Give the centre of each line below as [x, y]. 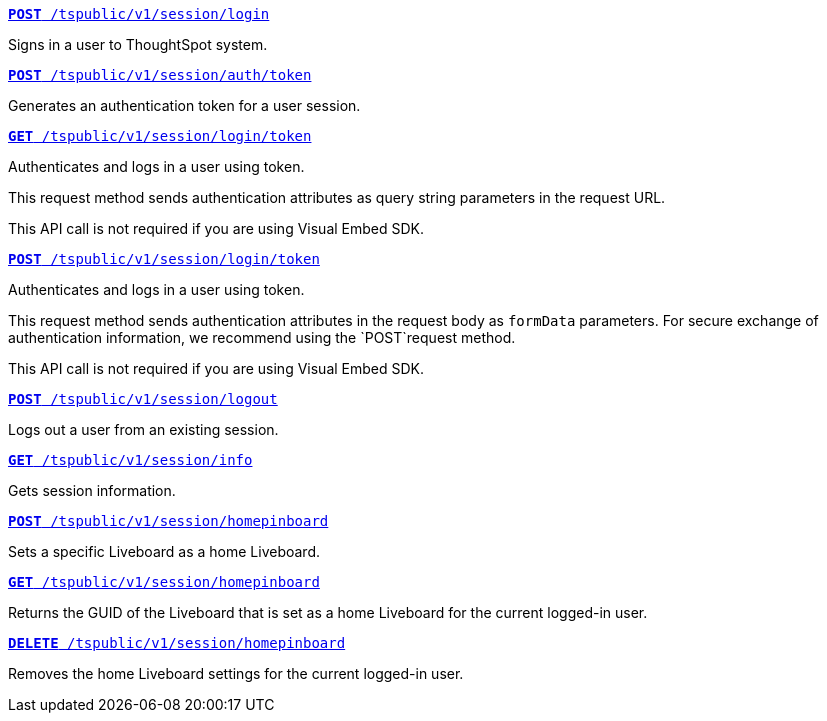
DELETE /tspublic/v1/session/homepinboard [177, 643]
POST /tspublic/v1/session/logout [143, 399]
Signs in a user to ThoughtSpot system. [138, 44]
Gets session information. [92, 490]
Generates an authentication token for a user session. [184, 105]
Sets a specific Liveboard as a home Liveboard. [164, 551]
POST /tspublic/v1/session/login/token [164, 259]
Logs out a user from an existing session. [143, 429]
